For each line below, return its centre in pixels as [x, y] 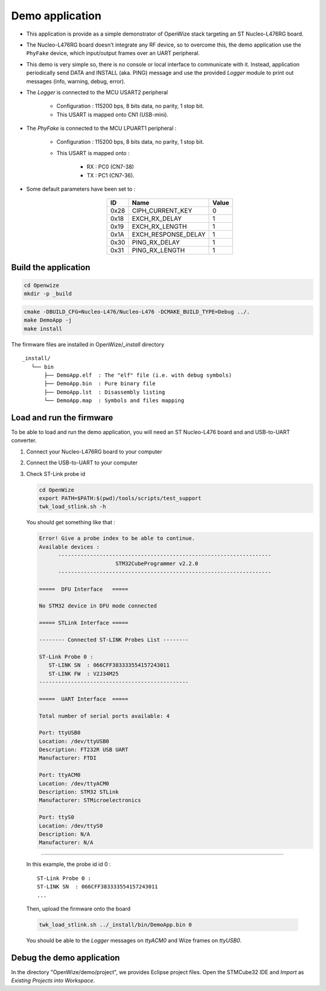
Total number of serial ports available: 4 [104, 716]
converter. [24, 440]
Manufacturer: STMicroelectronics [90, 800]
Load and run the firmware [62, 418]
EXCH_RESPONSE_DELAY [169, 234]
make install [43, 329]
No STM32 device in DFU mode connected [98, 606]
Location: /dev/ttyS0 [71, 826]
